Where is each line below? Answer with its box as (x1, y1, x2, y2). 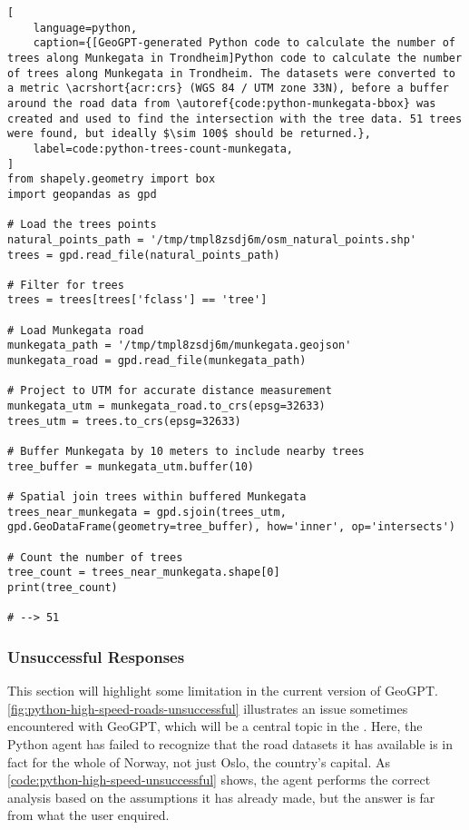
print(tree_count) (7, 580, 118, 594)
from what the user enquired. (7, 805, 170, 825)
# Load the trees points (7, 218, 157, 232)
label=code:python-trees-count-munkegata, (33, 142, 293, 155)
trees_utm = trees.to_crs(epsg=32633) (7, 414, 241, 428)
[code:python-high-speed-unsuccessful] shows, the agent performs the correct (7, 770, 431, 789)
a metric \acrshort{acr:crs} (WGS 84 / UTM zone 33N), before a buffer (7, 82, 449, 95)
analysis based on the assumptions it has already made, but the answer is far (7, 787, 435, 806)
